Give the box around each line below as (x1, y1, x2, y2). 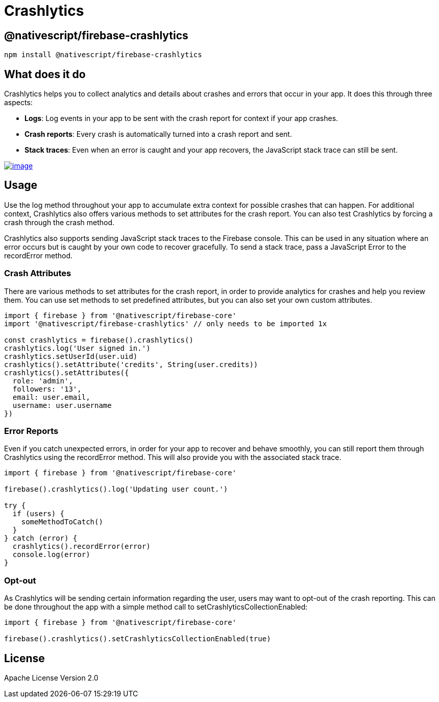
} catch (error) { (4, 534, 78, 543)
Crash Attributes (4, 268, 71, 279)
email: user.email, (12, 393, 90, 401)
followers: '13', (12, 384, 82, 393)
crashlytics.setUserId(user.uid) (4, 352, 138, 360)
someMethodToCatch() (21, 518, 103, 526)
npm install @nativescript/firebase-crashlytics (4, 51, 202, 59)
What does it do (4, 67, 86, 81)
